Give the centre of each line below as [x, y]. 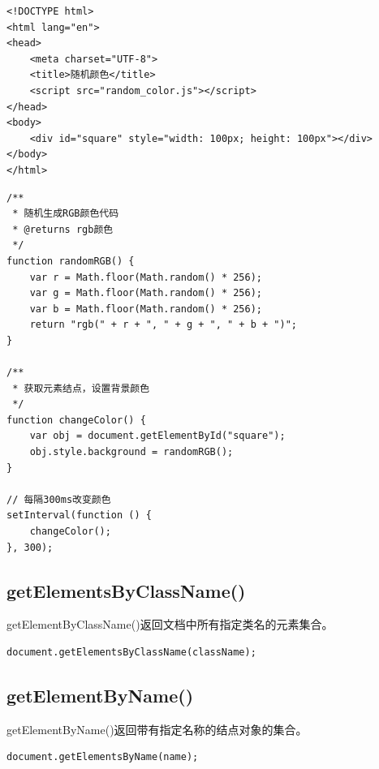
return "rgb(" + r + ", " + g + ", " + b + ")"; [163, 325]
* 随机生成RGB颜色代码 [66, 214]
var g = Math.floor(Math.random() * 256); [146, 293]
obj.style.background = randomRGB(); [131, 452]
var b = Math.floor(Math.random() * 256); [146, 309]
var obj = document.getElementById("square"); [157, 436]
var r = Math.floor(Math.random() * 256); [146, 277]
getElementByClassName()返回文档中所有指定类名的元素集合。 [170, 624]
